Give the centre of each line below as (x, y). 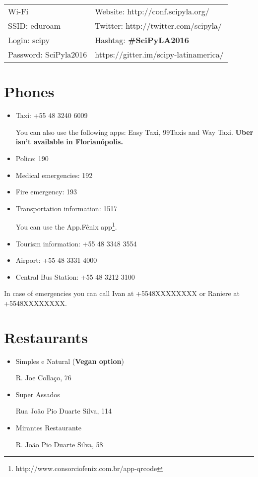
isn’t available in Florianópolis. (69, 142)
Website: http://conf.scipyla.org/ (152, 11)
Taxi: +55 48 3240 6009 (52, 115)
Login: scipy (29, 40)
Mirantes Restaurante (49, 427)
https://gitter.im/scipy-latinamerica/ (159, 54)
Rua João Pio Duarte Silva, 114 (64, 411)
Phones (29, 91)
